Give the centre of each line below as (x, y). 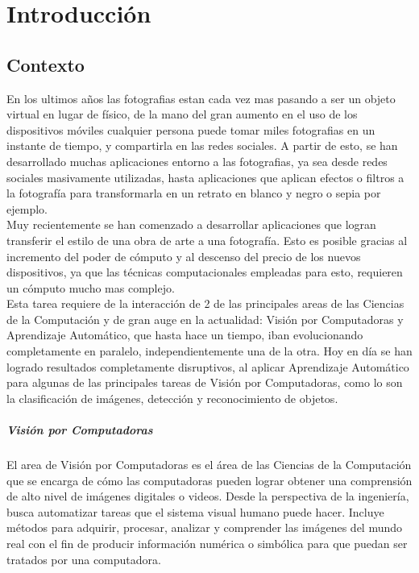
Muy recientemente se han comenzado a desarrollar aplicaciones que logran (191, 224)
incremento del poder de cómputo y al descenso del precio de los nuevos (184, 256)
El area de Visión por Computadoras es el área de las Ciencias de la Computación (209, 465)
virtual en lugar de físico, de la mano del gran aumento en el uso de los (182, 114)
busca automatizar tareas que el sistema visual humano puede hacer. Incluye (195, 511)
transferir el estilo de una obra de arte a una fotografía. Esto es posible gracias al (207, 240)
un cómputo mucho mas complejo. (91, 287)
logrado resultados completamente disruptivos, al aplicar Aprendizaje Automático (208, 366)
